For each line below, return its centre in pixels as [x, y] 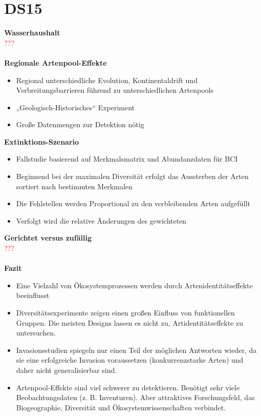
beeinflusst [33, 295]
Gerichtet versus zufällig [48, 238]
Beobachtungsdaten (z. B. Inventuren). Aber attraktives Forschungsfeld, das [135, 397]
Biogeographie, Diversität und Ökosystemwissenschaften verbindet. [121, 407]
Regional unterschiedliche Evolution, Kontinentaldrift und [107, 80]
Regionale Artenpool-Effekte [56, 62]
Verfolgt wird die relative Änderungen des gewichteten [101, 220]
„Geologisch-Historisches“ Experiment [75, 107]
